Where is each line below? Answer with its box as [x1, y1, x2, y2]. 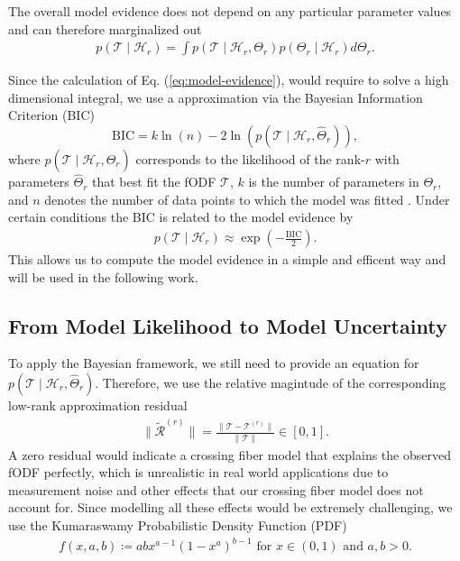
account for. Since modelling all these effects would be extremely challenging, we [8, 498, 453, 517]
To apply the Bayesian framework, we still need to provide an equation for [8, 354, 419, 372]
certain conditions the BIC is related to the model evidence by [8, 207, 354, 226]
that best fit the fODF [92, 172, 216, 191]
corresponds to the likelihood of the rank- [135, 150, 365, 168]
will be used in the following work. [8, 267, 198, 286]
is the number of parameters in [248, 172, 419, 191]
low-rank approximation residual [8, 396, 188, 415]
